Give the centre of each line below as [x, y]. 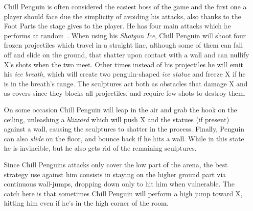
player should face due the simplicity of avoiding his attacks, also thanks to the [123, 16]
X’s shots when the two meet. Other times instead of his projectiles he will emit [124, 64]
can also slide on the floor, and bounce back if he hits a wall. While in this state [124, 138]
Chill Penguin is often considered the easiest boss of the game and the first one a [125, 6]
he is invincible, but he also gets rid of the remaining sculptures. [100, 148]
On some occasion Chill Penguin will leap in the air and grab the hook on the [121, 109]
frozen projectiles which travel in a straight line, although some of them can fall [124, 45]
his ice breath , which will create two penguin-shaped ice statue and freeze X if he [125, 74]
